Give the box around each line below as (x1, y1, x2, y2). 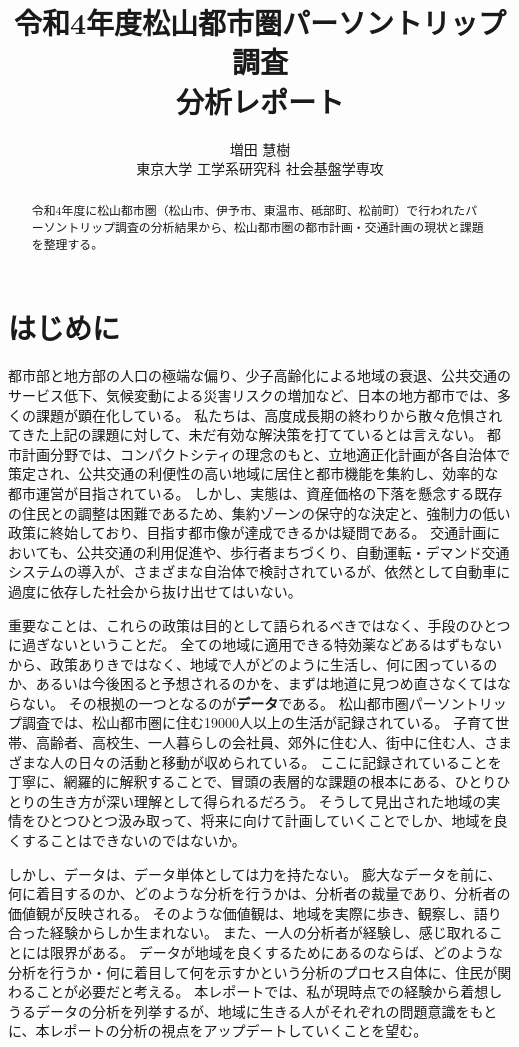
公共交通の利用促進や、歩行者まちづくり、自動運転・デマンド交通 (76, 541, 510, 562)
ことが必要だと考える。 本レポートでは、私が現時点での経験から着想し (35, 981, 503, 1002)
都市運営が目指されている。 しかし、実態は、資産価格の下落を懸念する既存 (8, 482, 503, 503)
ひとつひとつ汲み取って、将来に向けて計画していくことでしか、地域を (35, 810, 494, 831)
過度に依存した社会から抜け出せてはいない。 (8, 580, 302, 601)
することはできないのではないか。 (21, 830, 246, 851)
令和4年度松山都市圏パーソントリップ (13, 2, 507, 43)
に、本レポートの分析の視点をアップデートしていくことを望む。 (8, 1020, 428, 1041)
